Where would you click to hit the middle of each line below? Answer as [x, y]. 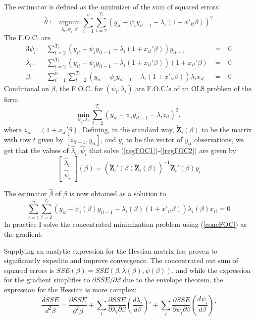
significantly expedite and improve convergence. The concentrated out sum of [121, 260]
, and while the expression [211, 270]
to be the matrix [227, 130]
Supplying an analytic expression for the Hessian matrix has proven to [111, 250]
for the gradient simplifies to [47, 280]
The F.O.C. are [27, 37]
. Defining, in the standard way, [126, 130]
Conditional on [27, 88]
